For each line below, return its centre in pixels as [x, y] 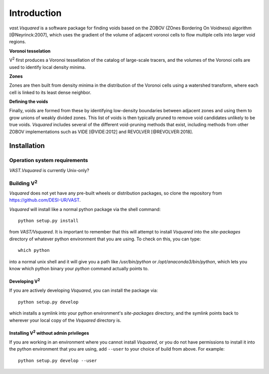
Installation [27, 146]
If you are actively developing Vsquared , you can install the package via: [83, 290]
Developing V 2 [25, 281]
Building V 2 [23, 183]
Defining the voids [29, 102]
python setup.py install [48, 221]
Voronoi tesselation [30, 51]
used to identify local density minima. [48, 67]
